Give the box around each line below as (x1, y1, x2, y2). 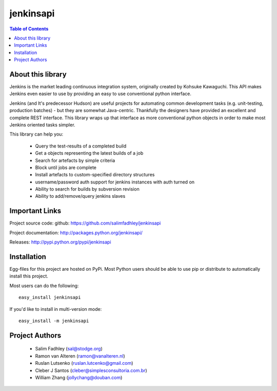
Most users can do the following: (9, 283, 79, 289)
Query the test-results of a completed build (35, 143, 127, 149)
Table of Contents (9, 26, 49, 32)
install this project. (9, 273, 49, 280)
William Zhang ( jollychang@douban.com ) (35, 375, 123, 380)
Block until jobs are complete (35, 164, 97, 171)
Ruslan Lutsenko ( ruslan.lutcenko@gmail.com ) (35, 360, 133, 366)
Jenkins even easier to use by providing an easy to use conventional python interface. (9, 90, 192, 97)
